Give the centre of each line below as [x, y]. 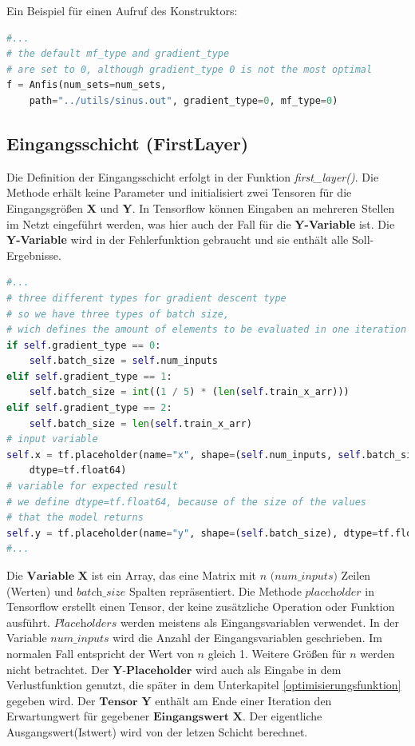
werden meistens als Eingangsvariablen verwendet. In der [259, 622]
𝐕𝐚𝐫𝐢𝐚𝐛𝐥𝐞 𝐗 [57, 577]
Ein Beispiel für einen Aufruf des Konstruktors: [122, 10]
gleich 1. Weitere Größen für [277, 653]
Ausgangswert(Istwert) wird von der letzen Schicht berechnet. [157, 731]
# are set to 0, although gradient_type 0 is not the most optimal [190, 69]
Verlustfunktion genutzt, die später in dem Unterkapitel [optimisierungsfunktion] [204, 685]
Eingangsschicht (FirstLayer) [128, 143]
